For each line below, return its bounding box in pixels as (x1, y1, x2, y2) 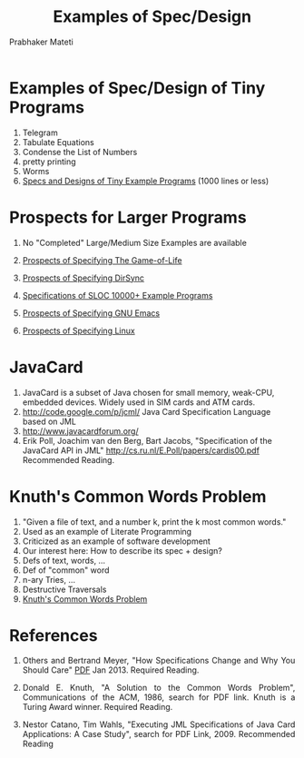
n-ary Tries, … (22, 574, 76, 585)
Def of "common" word (22, 565, 110, 576)
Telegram (22, 127, 58, 138)
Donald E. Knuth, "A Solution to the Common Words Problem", (22, 683, 296, 694)
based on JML (22, 416, 76, 427)
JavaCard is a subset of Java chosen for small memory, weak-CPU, (22, 387, 275, 398)
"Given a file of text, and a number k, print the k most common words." (22, 516, 287, 527)
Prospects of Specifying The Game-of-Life (22, 254, 182, 265)
